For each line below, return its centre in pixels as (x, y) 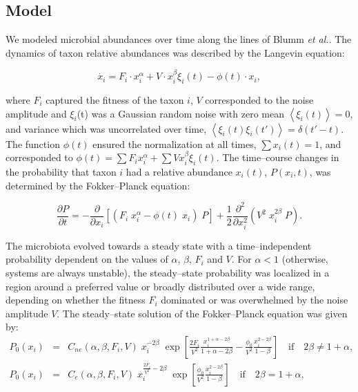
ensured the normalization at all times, (175, 143)
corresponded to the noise (259, 100)
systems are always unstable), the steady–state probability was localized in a (168, 272)
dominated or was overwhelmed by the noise (255, 300)
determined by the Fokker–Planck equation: (98, 185)
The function (33, 143)
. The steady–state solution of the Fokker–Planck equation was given (202, 313)
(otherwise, (305, 259)
